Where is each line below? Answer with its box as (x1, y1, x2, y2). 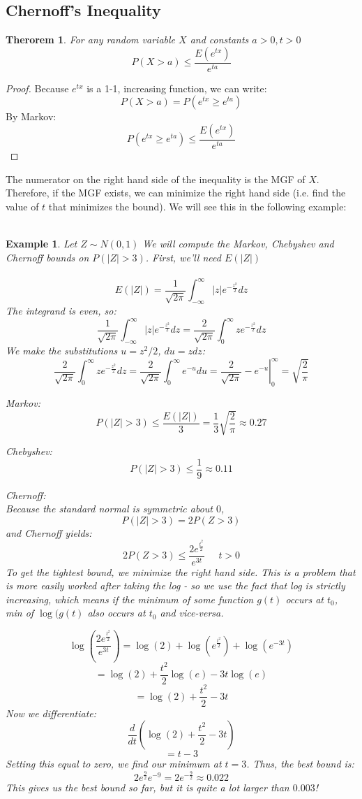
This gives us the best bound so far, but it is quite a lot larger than (6, 779, 289, 794)
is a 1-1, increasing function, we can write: (86, 80, 267, 95)
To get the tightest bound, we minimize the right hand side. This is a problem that (6, 564, 356, 579)
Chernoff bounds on (6, 250, 89, 264)
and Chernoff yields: (6, 525, 92, 540)
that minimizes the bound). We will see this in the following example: (48, 199, 347, 213)
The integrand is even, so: (6, 303, 116, 318)
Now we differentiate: (6, 705, 97, 720)
